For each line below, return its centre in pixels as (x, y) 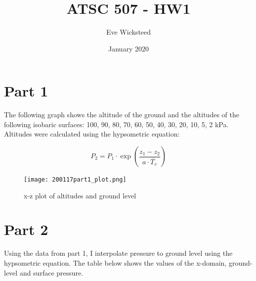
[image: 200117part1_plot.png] (75, 180)
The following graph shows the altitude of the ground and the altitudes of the (122, 115)
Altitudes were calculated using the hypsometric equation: (92, 134)
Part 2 (26, 229)
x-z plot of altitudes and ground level (80, 195)
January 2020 (128, 48)
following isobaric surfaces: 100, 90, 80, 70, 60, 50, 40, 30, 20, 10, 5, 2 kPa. (116, 124)
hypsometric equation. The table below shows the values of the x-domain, (115, 263)
